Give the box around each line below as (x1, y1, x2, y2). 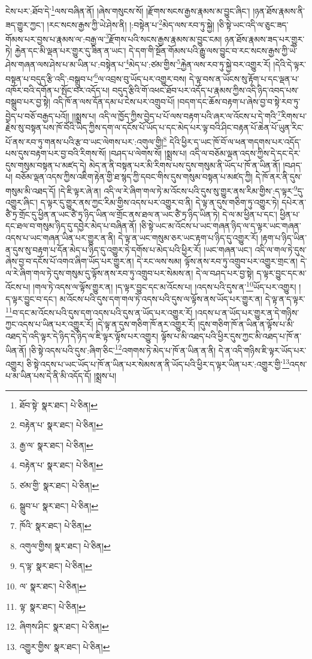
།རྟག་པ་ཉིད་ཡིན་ (260, 231, 307, 243)
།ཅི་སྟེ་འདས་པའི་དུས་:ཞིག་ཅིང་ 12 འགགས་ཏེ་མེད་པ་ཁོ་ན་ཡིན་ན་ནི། (29, 342, 216, 356)
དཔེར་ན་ (281, 196, 307, 209)
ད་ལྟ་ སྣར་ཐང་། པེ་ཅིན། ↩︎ (19, 559, 92, 572)
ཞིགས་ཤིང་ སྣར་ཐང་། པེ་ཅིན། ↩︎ (19, 620, 109, 633)
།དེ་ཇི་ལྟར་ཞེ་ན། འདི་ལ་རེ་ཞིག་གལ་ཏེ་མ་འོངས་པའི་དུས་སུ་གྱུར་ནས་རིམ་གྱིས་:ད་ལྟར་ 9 (58, 182, 298, 197)
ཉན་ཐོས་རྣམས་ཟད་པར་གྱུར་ (225, 32, 305, 45)
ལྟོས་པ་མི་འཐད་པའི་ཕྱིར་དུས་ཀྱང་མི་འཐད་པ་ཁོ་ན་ (160, 330, 302, 342)
